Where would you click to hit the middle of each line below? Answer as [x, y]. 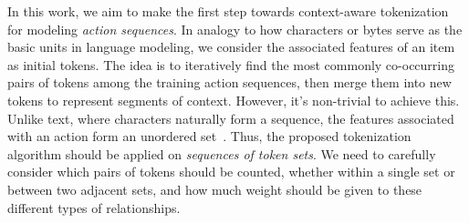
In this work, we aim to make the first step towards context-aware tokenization [228, 11]
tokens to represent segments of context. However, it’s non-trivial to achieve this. [234, 100]
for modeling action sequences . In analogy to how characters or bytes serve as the [235, 29]
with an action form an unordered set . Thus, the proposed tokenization [209, 136]
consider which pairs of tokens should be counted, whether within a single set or [231, 172]
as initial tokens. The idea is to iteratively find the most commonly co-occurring [231, 64]
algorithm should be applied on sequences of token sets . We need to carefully [222, 153]
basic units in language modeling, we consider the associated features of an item [231, 47]
